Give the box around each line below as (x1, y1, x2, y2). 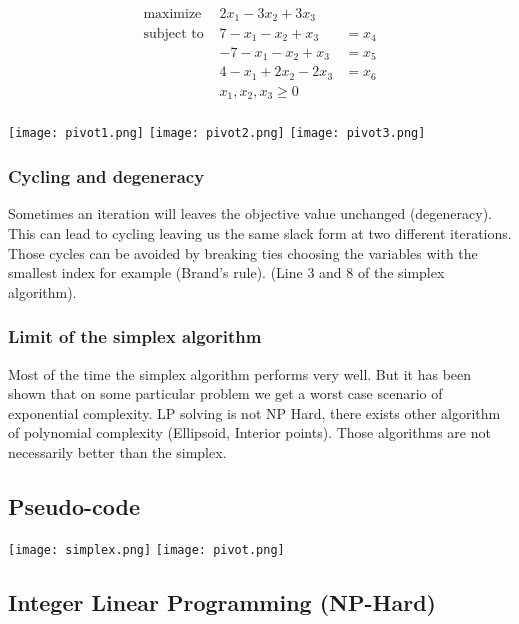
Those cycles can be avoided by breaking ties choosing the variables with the (8, 242, 478, 263)
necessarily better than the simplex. (8, 441, 227, 462)
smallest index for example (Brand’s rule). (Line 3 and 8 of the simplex (8, 262, 445, 283)
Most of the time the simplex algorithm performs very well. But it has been (8, 363, 472, 384)
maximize (143, 7, 202, 22)
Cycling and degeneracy (8, 164, 205, 189)
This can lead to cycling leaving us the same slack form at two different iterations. (8, 222, 512, 243)
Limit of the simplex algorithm (8, 324, 262, 349)
